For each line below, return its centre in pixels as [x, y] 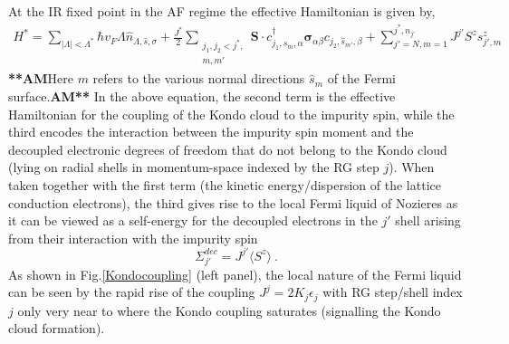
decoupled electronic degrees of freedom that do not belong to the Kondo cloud [228, 149]
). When [412, 167]
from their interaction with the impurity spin [133, 238]
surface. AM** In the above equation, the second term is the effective [202, 96]
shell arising [428, 220]
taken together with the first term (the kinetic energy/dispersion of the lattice [225, 184]
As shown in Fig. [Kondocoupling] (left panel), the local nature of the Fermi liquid [235, 274]
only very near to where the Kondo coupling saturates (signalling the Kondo [229, 310]
